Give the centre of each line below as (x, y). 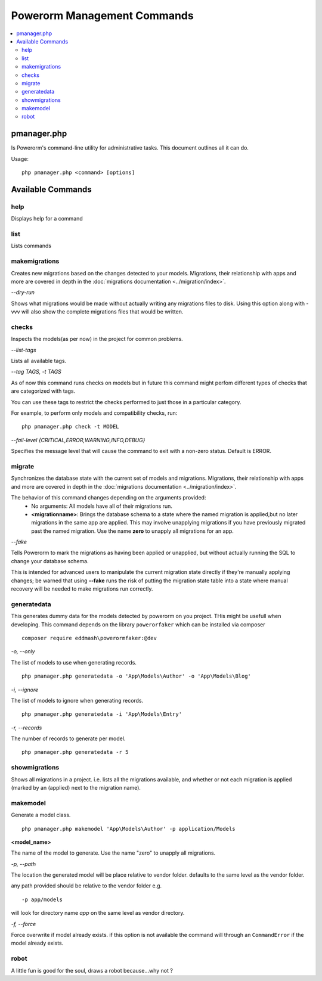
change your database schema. (50, 561)
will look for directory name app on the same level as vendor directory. (98, 913)
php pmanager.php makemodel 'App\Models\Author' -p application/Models (129, 829)
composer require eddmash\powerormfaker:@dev (89, 638)
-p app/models (42, 899)
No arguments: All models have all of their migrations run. (102, 506)
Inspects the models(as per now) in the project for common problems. (97, 339)
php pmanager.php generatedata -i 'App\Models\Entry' (102, 714)
